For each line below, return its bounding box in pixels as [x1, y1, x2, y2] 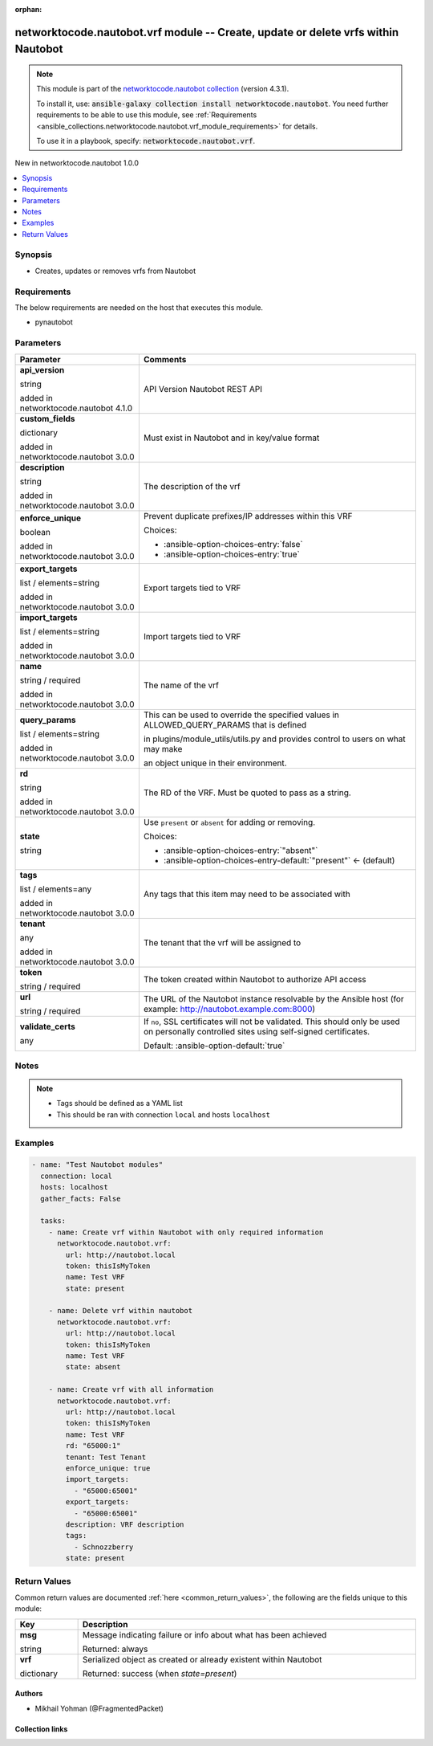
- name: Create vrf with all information [48, 1385, 214, 1394]
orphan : [14, 5, 42, 14]
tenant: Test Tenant [65, 1452, 147, 1462]
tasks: [40, 1217, 67, 1226]
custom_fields [19, 413, 75, 424]
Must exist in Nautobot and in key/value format [143, 432, 320, 443]
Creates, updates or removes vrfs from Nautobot [34, 266, 196, 275]
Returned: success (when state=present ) [82, 1667, 237, 1679]
